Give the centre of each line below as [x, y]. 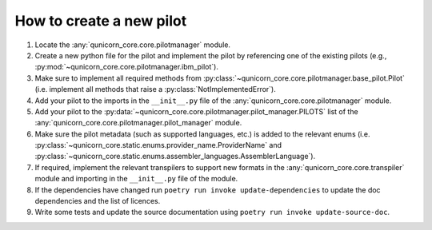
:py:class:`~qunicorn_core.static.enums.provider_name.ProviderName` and [158, 145]
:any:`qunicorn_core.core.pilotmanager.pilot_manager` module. [138, 123]
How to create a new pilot [101, 21]
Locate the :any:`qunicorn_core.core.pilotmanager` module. [133, 45]
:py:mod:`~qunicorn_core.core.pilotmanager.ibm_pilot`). [127, 67]
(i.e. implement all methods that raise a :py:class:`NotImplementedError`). [155, 89]
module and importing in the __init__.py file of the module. [136, 179]
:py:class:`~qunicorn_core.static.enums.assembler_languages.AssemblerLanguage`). [175, 157]
